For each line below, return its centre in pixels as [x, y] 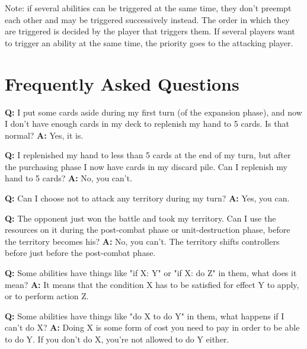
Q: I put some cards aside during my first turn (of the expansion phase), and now [153, 112]
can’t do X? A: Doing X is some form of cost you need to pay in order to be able [152, 327]
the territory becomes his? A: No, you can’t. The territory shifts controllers [142, 241]
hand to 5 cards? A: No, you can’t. [69, 178]
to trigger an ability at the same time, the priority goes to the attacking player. [149, 42]
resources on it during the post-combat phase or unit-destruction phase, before [148, 230]
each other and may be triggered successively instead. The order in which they [147, 19]
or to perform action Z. [47, 296]
